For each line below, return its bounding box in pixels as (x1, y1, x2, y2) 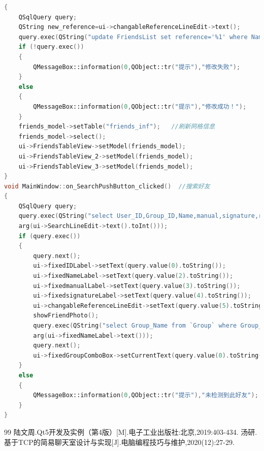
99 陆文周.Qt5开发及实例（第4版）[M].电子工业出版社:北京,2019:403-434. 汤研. (4, 426, 257, 437)
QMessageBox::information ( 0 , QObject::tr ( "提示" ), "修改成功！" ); (33, 103, 247, 110)
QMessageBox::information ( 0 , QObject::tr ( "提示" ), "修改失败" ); (33, 63, 241, 71)
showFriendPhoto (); (33, 312, 99, 319)
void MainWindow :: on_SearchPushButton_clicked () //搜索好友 (4, 182, 210, 190)
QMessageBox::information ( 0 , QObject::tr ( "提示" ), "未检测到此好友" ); (33, 392, 258, 399)
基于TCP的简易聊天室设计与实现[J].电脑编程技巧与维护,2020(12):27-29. (4, 436, 235, 447)
